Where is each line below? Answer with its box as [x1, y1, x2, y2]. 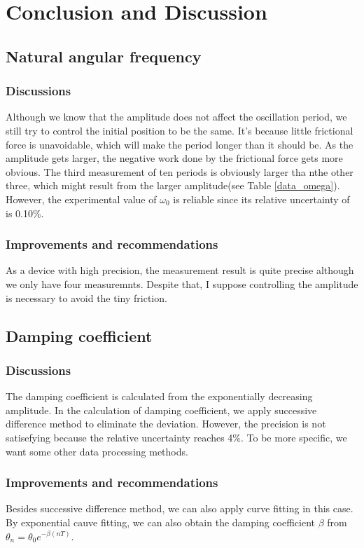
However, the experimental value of [6, 191, 157, 206]
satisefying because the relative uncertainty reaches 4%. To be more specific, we [6, 430, 347, 444]
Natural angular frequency [6, 45, 202, 67]
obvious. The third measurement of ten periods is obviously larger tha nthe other [6, 164, 353, 179]
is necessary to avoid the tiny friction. [6, 290, 167, 305]
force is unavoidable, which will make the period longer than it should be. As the [6, 137, 353, 151]
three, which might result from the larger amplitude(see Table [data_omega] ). [6, 178, 340, 193]
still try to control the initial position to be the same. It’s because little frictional [6, 123, 353, 137]
